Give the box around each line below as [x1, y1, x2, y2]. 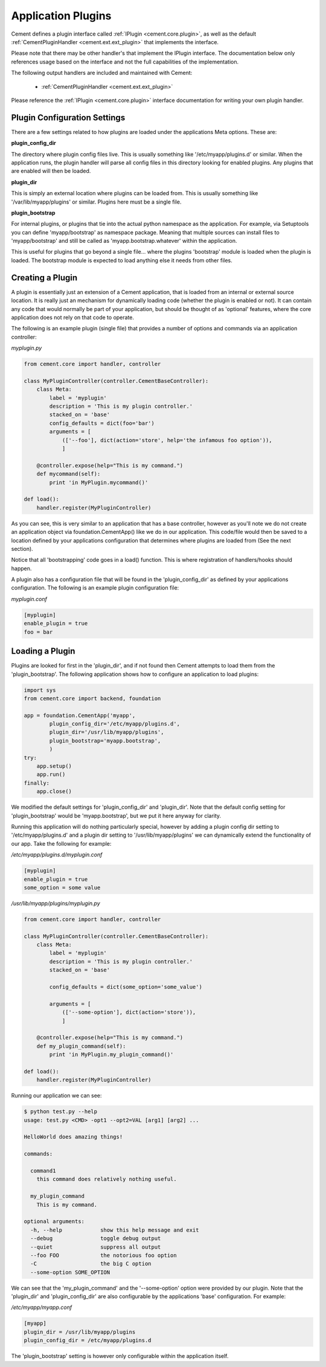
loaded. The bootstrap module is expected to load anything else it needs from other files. [11, 257, 232, 264]
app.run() [36, 771, 66, 778]
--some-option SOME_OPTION [30, 1269, 110, 1276]
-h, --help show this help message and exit [30, 1226, 199, 1234]
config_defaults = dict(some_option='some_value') [49, 983, 202, 990]
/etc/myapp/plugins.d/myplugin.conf [11, 851, 103, 858]
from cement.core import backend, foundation [24, 695, 161, 702]
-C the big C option [30, 1260, 152, 1267]
